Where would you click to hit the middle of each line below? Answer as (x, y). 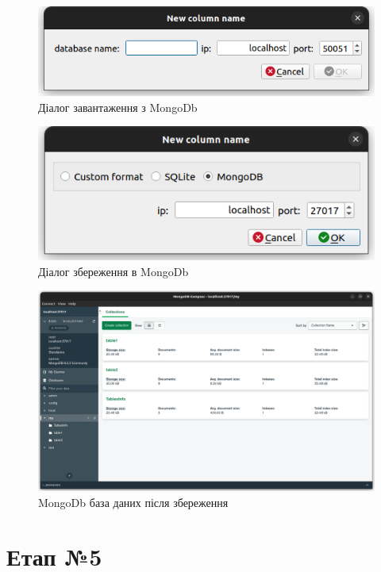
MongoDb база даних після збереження (133, 502)
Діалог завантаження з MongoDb (118, 107)
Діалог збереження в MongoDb (114, 271)
